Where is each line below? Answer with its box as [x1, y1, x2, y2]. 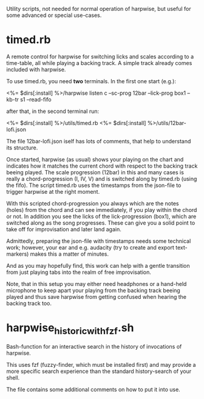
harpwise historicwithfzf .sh [6, 321, 134, 336]
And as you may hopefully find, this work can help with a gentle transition [6, 262, 190, 269]
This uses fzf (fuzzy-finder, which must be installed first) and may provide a [6, 361, 196, 369]
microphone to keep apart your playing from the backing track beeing [6, 287, 180, 294]
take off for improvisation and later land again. [6, 225, 121, 233]
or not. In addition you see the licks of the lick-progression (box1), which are [6, 213, 197, 220]
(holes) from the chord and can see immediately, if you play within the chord [6, 206, 197, 213]
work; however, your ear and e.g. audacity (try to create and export [6, 244, 175, 251]
